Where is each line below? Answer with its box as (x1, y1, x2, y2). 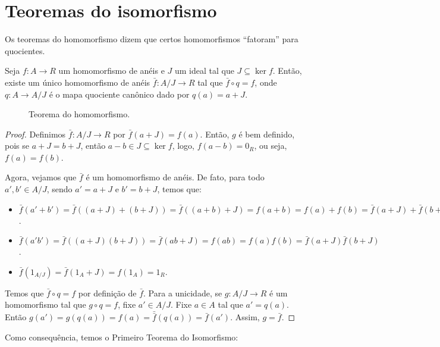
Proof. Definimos (5, 127, 66, 140)
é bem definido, (238, 127, 295, 140)
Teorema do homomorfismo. (29, 108, 130, 120)
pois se (5, 139, 29, 152)
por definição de (78, 286, 137, 299)
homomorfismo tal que (5, 298, 86, 311)
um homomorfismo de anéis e (58, 64, 165, 77)
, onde (254, 76, 277, 88)
